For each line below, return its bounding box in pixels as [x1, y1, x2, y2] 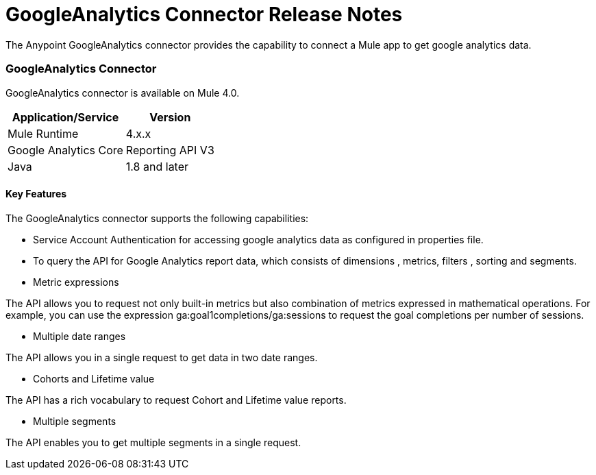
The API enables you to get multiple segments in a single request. [5, 436, 301, 448]
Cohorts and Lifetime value [33, 372, 155, 385]
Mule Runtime [8, 126, 79, 141]
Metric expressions [33, 276, 119, 288]
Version [149, 110, 191, 124]
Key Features [5, 188, 67, 200]
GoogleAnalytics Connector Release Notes [5, 3, 403, 26]
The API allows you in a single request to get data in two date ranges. [5, 351, 318, 363]
